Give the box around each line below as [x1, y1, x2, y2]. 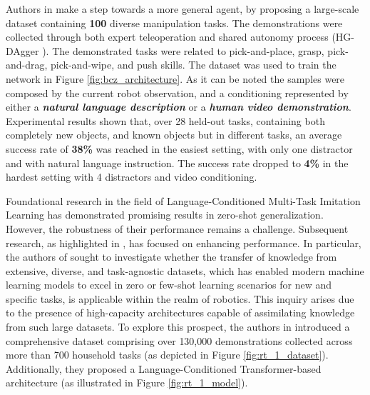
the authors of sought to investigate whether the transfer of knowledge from [6, 249, 337, 264]
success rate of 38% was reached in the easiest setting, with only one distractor [6, 141, 353, 156]
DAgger [6, 43, 39, 58]
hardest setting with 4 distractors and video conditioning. [6, 169, 257, 184]
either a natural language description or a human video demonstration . [6, 99, 351, 114]
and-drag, [6, 57, 48, 72]
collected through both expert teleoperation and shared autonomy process [6, 29, 329, 44]
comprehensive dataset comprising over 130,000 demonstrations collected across [6, 333, 353, 348]
